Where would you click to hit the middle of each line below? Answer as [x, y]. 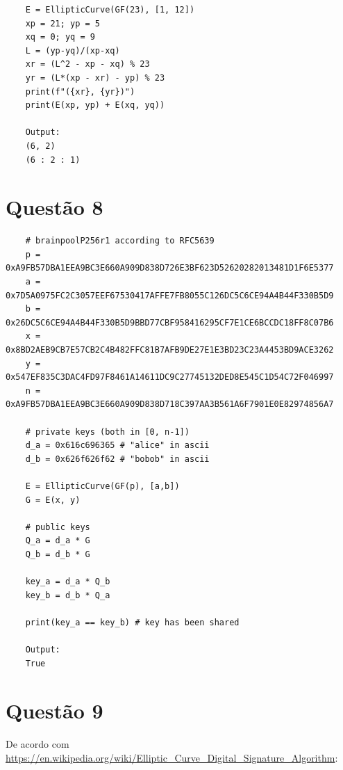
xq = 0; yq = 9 [60, 37]
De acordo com [37, 744]
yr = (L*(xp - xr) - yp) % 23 [95, 78]
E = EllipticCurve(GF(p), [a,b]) [102, 486]
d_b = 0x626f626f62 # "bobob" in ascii [117, 459]
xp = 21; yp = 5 [63, 23]
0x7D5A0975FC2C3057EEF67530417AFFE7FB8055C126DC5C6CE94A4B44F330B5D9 [170, 295]
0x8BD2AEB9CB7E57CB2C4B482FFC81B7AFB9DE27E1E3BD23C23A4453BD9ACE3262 [170, 350]
